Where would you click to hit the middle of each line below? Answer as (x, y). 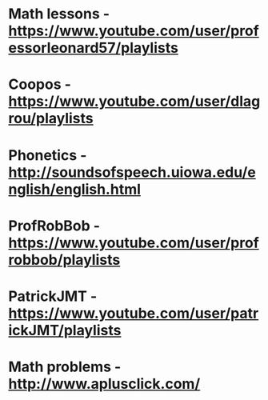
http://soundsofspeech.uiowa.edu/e (132, 172)
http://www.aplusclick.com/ (104, 384)
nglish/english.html (75, 189)
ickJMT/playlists (65, 330)
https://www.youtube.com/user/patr (134, 313)
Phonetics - (48, 155)
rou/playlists (51, 119)
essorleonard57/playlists (93, 48)
